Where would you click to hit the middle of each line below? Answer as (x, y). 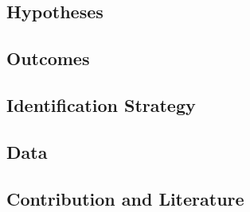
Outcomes (48, 58)
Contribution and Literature (125, 198)
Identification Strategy (101, 104)
